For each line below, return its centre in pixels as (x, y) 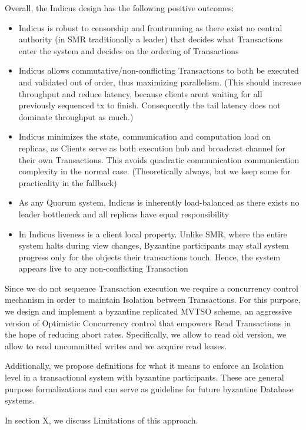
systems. (20, 400)
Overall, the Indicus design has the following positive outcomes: (119, 8)
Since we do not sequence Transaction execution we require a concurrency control (152, 288)
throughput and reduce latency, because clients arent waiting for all (140, 93)
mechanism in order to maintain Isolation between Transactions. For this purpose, (153, 300)
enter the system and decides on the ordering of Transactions (129, 50)
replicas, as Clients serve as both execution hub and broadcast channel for (152, 148)
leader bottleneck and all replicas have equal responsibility (124, 214)
